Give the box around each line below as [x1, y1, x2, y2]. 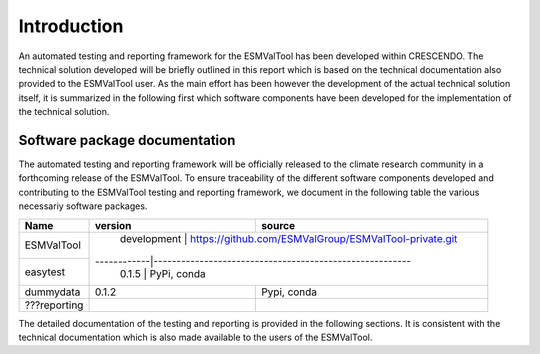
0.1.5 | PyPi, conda [119, 266, 206, 280]
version [94, 218, 132, 232]
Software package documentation [18, 131, 236, 149]
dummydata [24, 285, 81, 299]
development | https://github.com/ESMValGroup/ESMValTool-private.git [119, 231, 458, 245]
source [261, 218, 295, 232]
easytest [24, 265, 65, 279]
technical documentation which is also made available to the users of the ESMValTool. [18, 331, 373, 343]
